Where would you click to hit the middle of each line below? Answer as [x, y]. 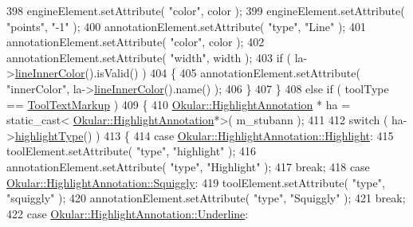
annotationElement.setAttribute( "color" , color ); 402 [136, 42]
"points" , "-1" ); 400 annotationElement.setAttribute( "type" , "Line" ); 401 [186, 26]
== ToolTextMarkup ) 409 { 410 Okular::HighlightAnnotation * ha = [179, 104]
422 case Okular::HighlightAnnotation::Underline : [128, 213]
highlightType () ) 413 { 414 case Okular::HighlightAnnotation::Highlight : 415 [204, 135]
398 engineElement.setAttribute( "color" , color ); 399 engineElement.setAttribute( [206, 10]
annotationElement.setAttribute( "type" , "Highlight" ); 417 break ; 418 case [188, 166]
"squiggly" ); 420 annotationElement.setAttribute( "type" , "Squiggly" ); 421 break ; [206, 198]
